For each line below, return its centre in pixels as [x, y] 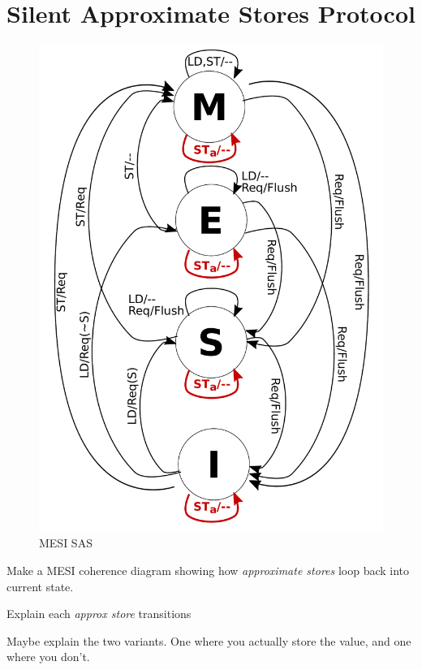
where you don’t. [48, 657]
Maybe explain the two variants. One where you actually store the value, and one [209, 640]
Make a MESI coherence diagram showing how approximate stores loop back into [208, 570]
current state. [40, 586]
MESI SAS [66, 543]
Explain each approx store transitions [99, 614]
